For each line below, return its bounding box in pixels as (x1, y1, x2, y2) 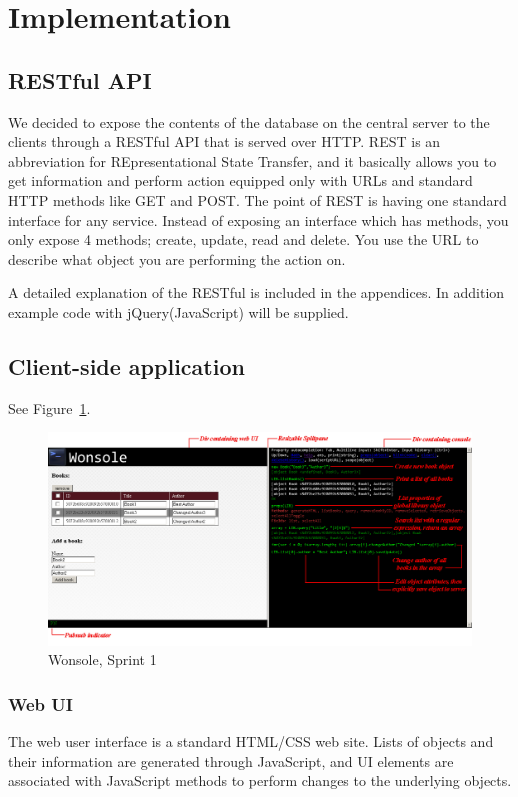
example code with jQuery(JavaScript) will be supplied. (8, 301, 349, 322)
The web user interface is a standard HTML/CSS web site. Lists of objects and (8, 730, 494, 751)
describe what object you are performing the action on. (8, 248, 346, 269)
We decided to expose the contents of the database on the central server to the (8, 111, 490, 132)
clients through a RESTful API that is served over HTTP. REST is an (8, 131, 441, 152)
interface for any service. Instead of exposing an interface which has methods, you (8, 209, 509, 230)
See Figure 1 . (8, 397, 91, 418)
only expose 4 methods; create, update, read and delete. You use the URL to (8, 229, 479, 250)
